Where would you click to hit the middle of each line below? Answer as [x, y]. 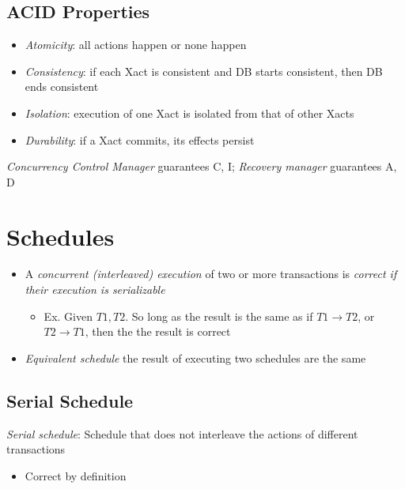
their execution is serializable [95, 290]
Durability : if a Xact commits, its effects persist [140, 139]
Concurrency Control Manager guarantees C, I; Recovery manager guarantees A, [202, 166]
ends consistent [62, 87]
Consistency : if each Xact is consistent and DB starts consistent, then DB [204, 71]
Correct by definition [76, 475]
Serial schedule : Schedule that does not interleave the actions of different [182, 433]
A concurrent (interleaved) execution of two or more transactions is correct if [211, 274]
